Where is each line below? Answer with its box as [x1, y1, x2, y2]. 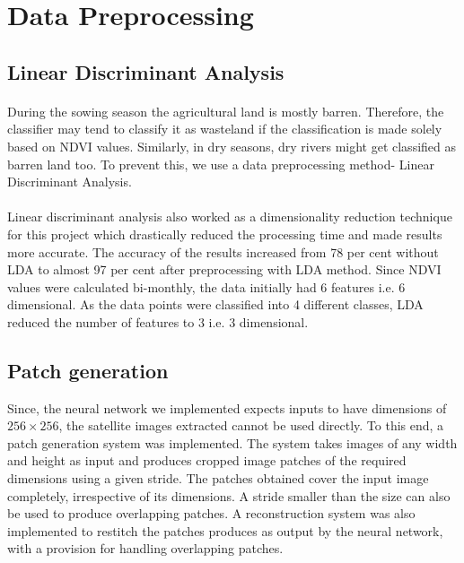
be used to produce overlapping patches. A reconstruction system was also [7, 504, 416, 523]
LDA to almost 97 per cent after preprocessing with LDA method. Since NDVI [7, 260, 442, 279]
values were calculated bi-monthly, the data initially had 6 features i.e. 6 [7, 277, 406, 296]
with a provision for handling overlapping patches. [7, 539, 284, 558]
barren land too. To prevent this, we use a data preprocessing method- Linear [7, 154, 434, 173]
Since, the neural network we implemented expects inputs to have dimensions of [7, 398, 447, 417]
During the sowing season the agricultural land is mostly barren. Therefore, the [7, 101, 444, 120]
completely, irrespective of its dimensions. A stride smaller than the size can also [7, 486, 451, 505]
